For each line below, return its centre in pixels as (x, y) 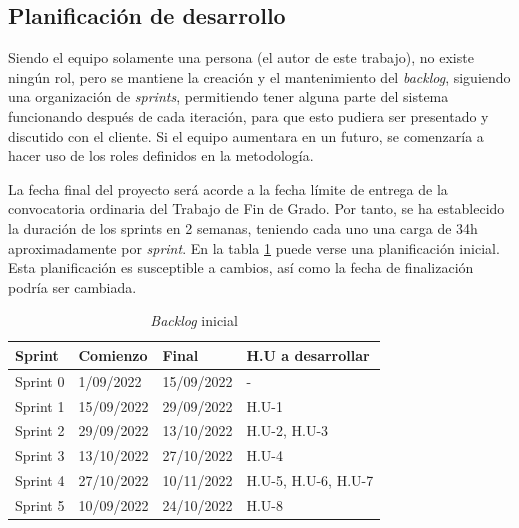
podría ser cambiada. (72, 286)
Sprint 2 (40, 430)
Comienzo (113, 354)
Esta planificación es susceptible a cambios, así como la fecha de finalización (241, 267)
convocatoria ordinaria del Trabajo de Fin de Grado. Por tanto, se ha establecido (256, 208)
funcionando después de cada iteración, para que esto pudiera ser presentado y (248, 115)
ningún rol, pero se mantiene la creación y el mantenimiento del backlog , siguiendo (259, 76)
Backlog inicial (194, 320)
